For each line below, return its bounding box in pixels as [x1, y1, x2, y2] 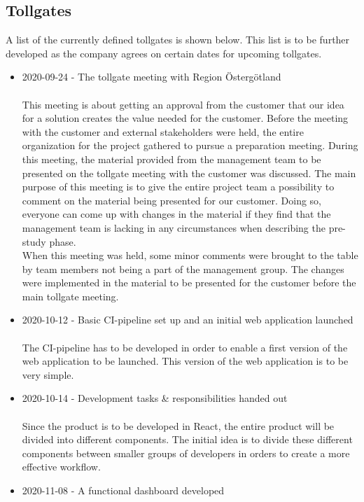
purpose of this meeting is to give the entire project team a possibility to [22, 179, 335, 194]
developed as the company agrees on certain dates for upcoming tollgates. [6, 46, 322, 60]
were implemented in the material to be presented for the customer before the [22, 275, 356, 290]
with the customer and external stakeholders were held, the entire [22, 124, 304, 139]
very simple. [22, 367, 74, 382]
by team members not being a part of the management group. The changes [22, 261, 344, 276]
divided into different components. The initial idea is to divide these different [22, 432, 353, 447]
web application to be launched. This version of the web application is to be [22, 354, 349, 368]
